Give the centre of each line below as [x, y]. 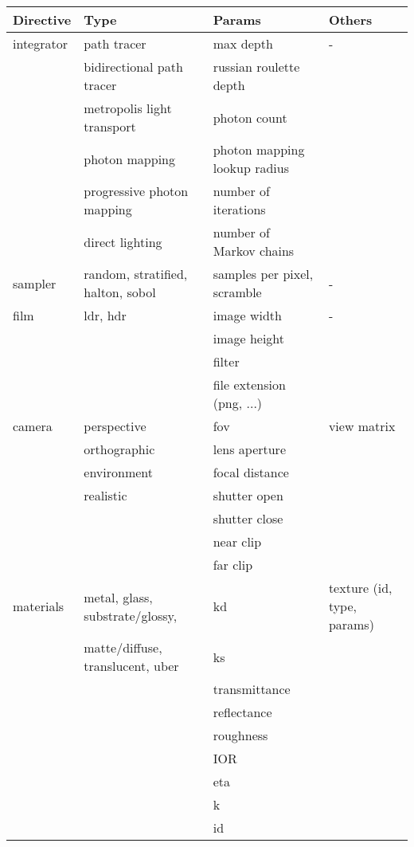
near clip [237, 541]
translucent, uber [131, 666]
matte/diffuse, [123, 647]
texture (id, [360, 588]
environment [119, 472]
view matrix [362, 426]
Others [350, 20]
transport [110, 126]
